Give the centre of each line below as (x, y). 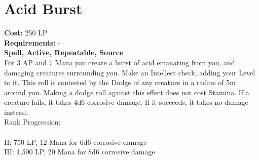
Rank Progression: (32, 122)
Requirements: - (32, 42)
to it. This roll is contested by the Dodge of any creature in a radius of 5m (120, 82)
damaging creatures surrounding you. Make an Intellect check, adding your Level (130, 72)
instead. (16, 112)
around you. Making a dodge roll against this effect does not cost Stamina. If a (127, 92)
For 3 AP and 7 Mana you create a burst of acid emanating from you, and (120, 62)
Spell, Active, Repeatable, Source (64, 52)
